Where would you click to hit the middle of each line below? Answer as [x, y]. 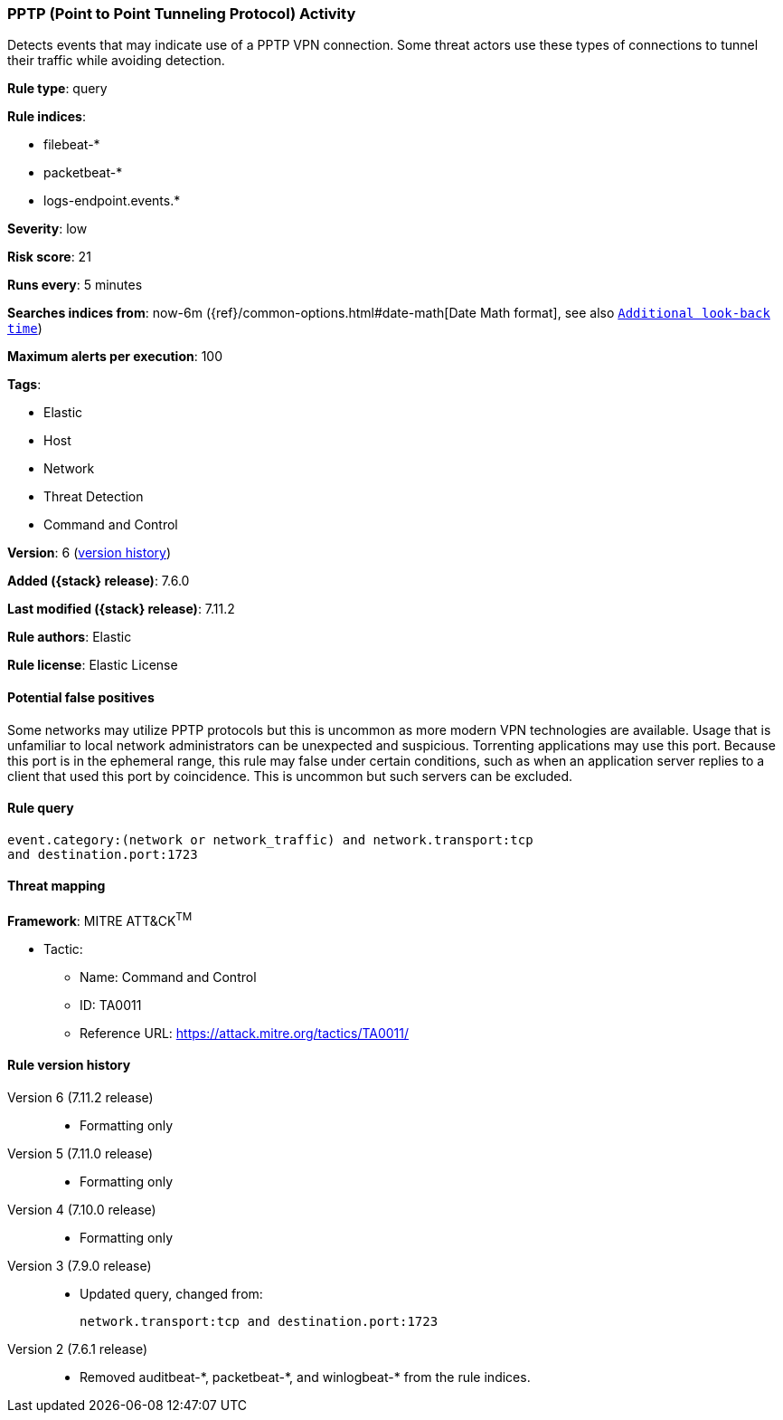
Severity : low [47, 229]
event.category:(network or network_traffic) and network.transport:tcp [270, 839]
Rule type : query [57, 89]
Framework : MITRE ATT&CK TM [100, 920]
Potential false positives [81, 697]
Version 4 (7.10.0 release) [82, 1209]
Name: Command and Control [168, 977]
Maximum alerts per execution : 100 [115, 357]
